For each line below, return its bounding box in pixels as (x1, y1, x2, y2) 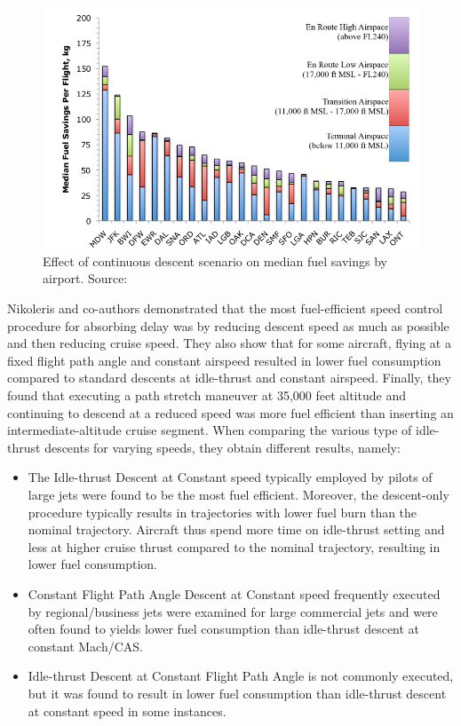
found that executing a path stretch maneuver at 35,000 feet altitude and (7, 386, 406, 405)
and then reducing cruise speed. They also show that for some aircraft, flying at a (7, 334, 451, 352)
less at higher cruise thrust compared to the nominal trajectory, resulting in (28, 537, 441, 556)
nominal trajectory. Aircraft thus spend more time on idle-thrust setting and (28, 520, 445, 539)
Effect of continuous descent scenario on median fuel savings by (43, 251, 387, 270)
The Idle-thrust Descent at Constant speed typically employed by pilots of (28, 468, 433, 486)
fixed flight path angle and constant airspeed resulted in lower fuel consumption (7, 351, 441, 369)
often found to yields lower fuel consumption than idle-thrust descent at (28, 619, 420, 638)
